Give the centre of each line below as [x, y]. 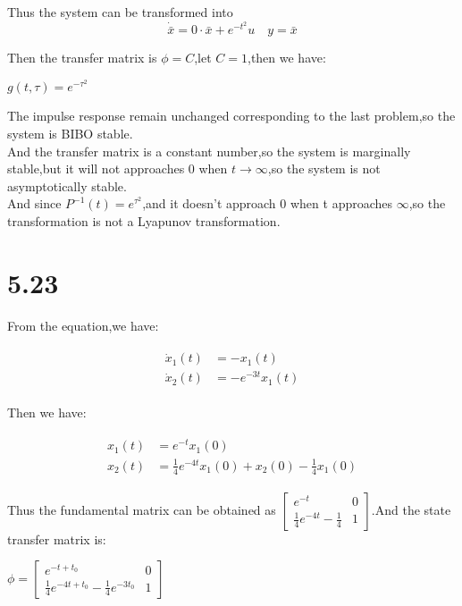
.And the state [411, 509]
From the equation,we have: [83, 325]
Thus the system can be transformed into [120, 12]
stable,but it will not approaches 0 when [118, 168]
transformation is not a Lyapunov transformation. [144, 221]
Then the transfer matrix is [82, 58]
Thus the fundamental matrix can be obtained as [142, 509]
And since [34, 203]
